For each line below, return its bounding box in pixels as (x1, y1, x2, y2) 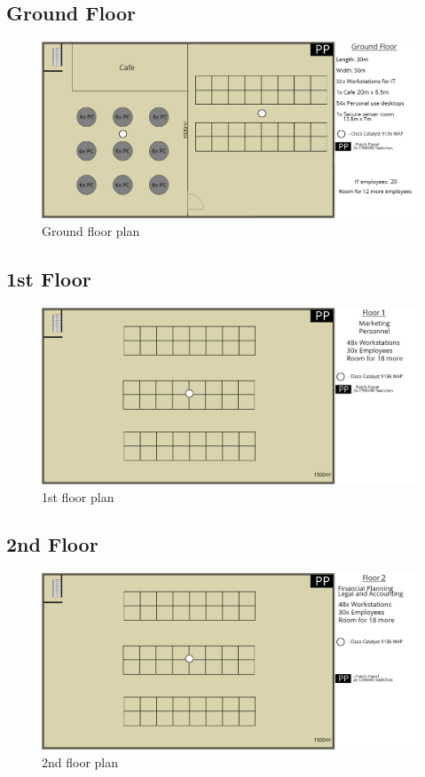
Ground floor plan (42, 221, 140, 239)
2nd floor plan (42, 753, 119, 772)
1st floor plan (42, 487, 114, 506)
